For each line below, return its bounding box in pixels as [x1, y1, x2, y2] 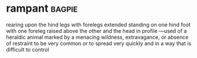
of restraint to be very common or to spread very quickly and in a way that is [6, 40, 192, 47]
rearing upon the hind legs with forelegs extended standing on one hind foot [6, 21, 191, 28]
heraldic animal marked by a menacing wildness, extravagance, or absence [6, 33, 189, 40]
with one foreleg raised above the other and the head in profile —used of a [6, 27, 187, 34]
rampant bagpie [6, 2, 78, 15]
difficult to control [6, 46, 49, 53]
